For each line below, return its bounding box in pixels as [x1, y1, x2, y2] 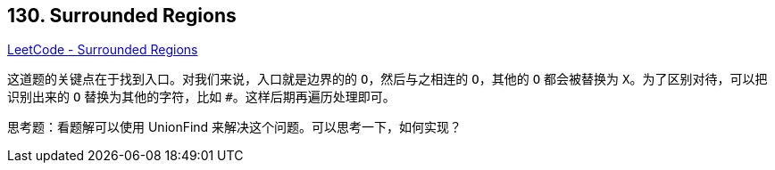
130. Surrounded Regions [7, 4, 237, 27]
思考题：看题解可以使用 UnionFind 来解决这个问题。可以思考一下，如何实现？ [7, 119, 462, 135]
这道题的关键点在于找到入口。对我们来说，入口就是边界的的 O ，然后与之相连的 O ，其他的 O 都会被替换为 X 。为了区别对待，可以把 [7, 71, 768, 87]
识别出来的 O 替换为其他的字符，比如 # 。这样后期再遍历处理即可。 [7, 89, 396, 105]
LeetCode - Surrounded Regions [7, 42, 198, 58]
